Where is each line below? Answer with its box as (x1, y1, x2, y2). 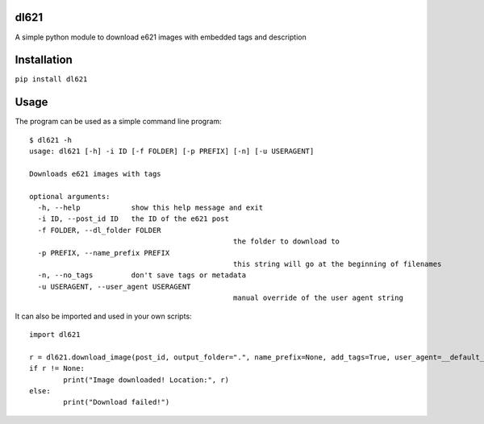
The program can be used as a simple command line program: (15, 117, 222, 127)
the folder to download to (232, 237, 340, 246)
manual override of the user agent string (232, 293, 403, 302)
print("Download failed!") (63, 397, 170, 407)
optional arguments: (29, 192, 111, 201)
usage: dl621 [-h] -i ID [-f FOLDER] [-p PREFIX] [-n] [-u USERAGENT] (29, 147, 315, 156)
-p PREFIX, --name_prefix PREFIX (37, 248, 170, 257)
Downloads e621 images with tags (29, 169, 161, 178)
